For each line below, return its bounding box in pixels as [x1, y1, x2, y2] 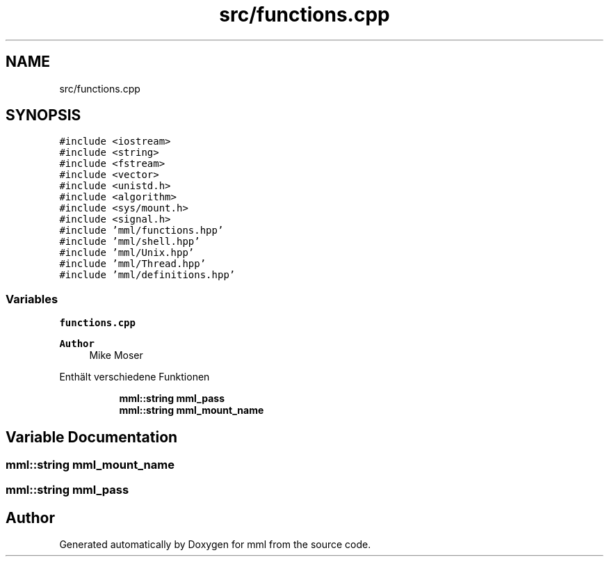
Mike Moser [89, 349, 143, 362]
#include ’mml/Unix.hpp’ [59, 247, 195, 259]
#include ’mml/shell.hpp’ [59, 236, 200, 248]
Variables [6, 291, 58, 306]
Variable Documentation [6, 428, 178, 446]
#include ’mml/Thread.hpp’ [59, 258, 206, 270]
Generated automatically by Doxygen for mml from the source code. [59, 538, 371, 551]
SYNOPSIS [6, 106, 81, 125]
